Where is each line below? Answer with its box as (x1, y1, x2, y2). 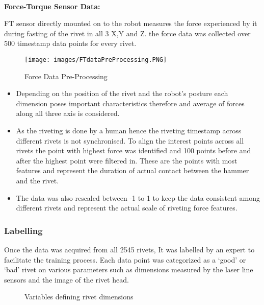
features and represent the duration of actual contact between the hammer (16, 165, 249, 176)
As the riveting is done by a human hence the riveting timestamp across (16, 125, 242, 135)
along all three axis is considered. (16, 108, 120, 119)
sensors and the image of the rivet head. (4, 274, 129, 285)
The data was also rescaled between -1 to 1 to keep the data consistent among (16, 192, 260, 203)
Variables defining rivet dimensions (24, 291, 134, 302)
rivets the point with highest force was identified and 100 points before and (16, 145, 251, 156)
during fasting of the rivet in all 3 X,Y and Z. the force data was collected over (4, 28, 251, 38)
